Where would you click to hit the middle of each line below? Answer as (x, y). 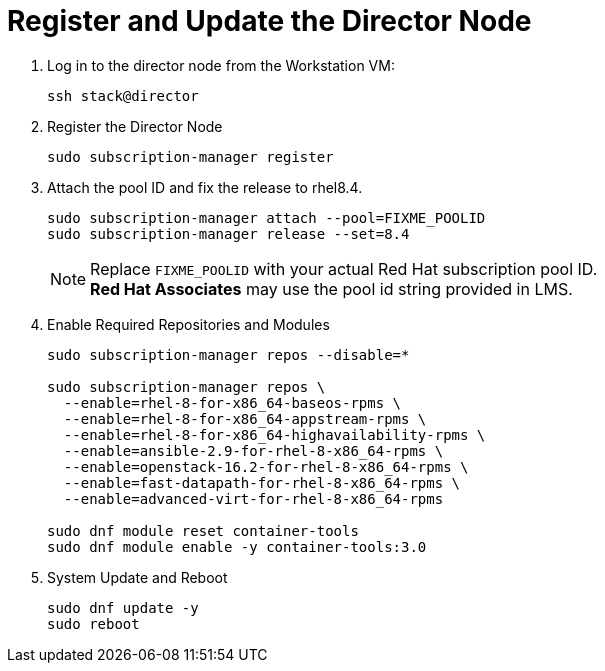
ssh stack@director (123, 95)
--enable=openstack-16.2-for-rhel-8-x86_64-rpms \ (266, 466)
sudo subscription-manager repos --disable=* (228, 354)
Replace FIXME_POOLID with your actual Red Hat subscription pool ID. (344, 268)
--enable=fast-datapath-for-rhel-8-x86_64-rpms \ (262, 482)
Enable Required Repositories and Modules (188, 324)
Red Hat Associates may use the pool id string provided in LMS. (331, 288)
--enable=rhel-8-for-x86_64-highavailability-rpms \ (274, 434)
